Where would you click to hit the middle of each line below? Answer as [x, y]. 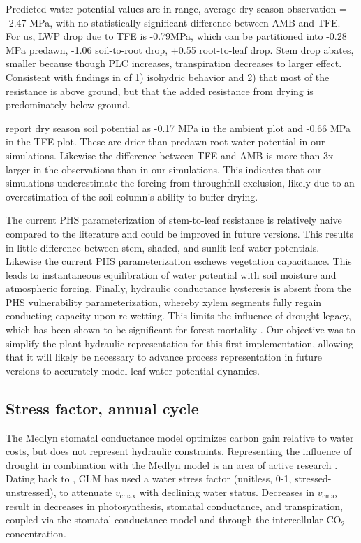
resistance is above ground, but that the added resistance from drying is [160, 90]
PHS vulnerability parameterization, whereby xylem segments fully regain [164, 302]
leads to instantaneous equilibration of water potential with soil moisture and [171, 274]
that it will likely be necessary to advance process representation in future [164, 357]
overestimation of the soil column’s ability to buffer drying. [132, 196]
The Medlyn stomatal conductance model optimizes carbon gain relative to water [180, 437]
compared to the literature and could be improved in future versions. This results [180, 233]
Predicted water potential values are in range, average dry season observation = [176, 8]
